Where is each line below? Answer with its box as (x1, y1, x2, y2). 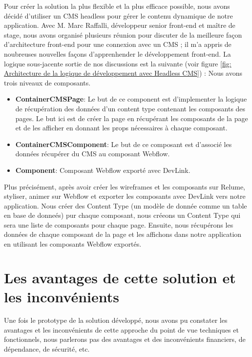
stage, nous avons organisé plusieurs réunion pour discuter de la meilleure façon (4, 29, 242, 40)
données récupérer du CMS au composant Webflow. (15, 148, 170, 159)
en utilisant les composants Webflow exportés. (4, 239, 142, 249)
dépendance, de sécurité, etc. (4, 343, 90, 354)
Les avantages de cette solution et (4, 267, 236, 287)
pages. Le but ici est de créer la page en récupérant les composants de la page (15, 113, 248, 123)
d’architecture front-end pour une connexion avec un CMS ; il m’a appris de (4, 39, 231, 49)
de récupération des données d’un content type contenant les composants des (15, 103, 246, 113)
